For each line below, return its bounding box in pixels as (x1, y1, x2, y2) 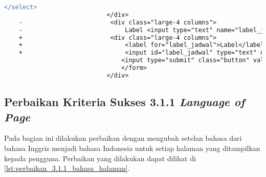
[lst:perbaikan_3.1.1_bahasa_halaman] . (4, 163, 130, 173)
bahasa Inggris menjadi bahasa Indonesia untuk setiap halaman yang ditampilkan (4, 142, 260, 153)
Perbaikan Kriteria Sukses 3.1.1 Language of (4, 94, 245, 110)
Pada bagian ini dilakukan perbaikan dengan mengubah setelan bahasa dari (4, 133, 242, 143)
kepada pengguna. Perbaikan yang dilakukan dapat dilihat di (4, 153, 196, 163)
